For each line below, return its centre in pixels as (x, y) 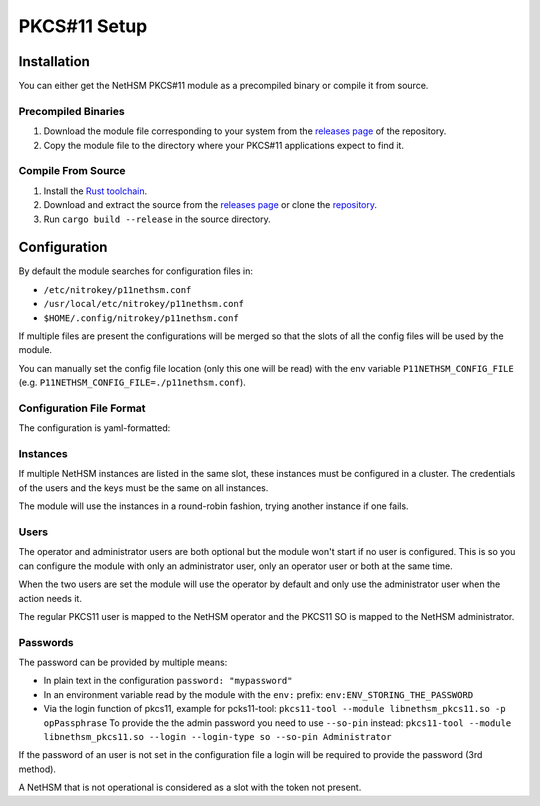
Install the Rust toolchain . (95, 191)
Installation (54, 61)
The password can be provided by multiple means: (123, 662)
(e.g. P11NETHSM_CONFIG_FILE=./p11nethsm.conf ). (132, 382)
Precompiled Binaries (71, 111)
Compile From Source (72, 171)
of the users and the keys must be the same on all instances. (143, 487)
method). (37, 769)
